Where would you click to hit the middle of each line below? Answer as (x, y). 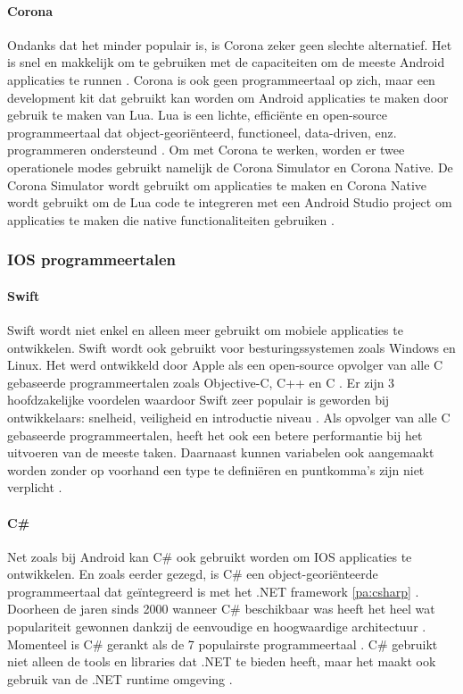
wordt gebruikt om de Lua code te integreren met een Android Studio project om (230, 202)
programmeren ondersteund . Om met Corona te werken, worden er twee (206, 150)
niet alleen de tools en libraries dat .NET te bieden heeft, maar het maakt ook (222, 661)
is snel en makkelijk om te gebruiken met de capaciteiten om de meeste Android (226, 62)
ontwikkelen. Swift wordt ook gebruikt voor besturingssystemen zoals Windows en (231, 347)
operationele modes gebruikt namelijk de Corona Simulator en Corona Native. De (230, 167)
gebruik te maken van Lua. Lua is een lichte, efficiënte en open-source (198, 115)
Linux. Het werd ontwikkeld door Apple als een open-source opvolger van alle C (225, 365)
